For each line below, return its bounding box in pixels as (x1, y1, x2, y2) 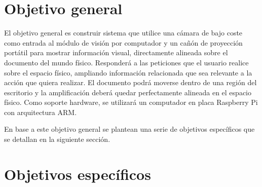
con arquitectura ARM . (4, 106, 77, 117)
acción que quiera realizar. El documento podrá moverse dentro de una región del (4, 77, 257, 88)
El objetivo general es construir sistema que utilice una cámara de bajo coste (4, 27, 243, 38)
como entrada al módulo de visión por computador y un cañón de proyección (4, 37, 243, 48)
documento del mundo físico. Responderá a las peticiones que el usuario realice (4, 57, 249, 67)
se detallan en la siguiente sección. (4, 134, 110, 144)
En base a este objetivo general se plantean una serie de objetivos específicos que (4, 124, 255, 134)
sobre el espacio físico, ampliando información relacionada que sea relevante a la (4, 67, 252, 78)
